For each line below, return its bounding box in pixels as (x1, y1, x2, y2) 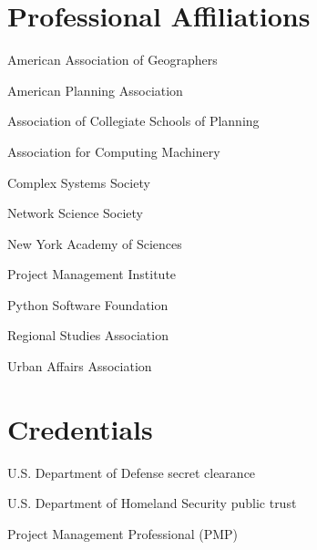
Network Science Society (7, 203, 143, 223)
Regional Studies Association (7, 326, 169, 345)
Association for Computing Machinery (7, 141, 220, 161)
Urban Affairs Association (7, 357, 152, 376)
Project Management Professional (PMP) (7, 524, 239, 543)
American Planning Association (7, 80, 183, 99)
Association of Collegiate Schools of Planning (7, 111, 260, 130)
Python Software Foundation (7, 295, 169, 314)
